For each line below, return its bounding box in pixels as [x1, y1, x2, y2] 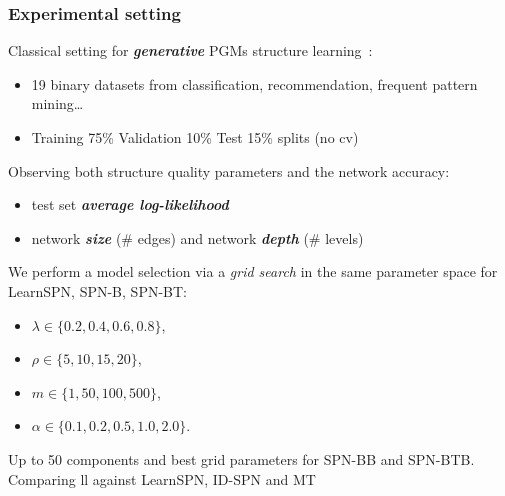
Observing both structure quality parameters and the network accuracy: [8, 160, 450, 181]
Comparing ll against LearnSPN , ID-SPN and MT [8, 468, 316, 489]
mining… [31, 93, 84, 114]
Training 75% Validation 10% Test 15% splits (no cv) [31, 127, 359, 147]
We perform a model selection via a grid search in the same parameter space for [8, 261, 498, 282]
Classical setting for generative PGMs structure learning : [8, 40, 373, 61]
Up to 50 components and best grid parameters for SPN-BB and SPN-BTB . [8, 448, 475, 469]
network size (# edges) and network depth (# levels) [31, 227, 364, 248]
